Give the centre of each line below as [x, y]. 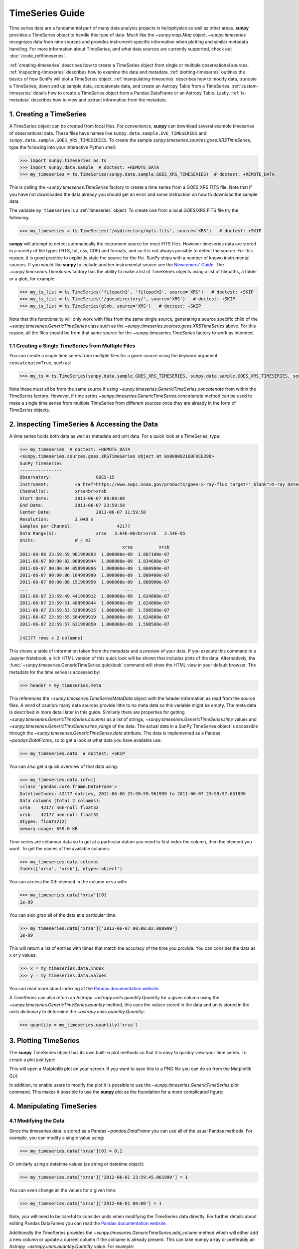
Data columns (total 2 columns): [61, 801]
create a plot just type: [32, 1060]
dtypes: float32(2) [43, 822]
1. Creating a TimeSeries [48, 114]
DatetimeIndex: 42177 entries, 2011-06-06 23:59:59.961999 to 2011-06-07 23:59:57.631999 [133, 794]
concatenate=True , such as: [40, 363]
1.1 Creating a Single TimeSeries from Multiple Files [72, 346]
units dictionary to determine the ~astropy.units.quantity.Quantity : [77, 1011]
